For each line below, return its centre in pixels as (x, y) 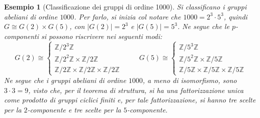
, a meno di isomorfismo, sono (190, 80)
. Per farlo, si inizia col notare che (127, 16)
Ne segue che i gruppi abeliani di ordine (65, 80)
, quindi (235, 16)
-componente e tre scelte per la (74, 109)
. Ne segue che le (204, 26)
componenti (22, 36)
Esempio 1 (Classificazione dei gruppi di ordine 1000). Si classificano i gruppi (125, 6)
